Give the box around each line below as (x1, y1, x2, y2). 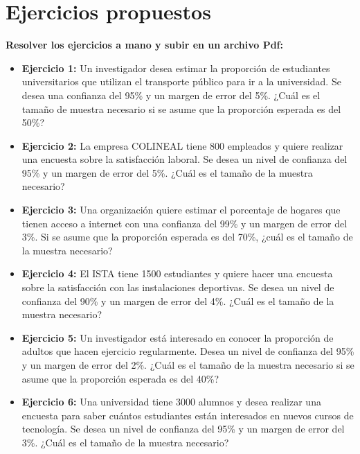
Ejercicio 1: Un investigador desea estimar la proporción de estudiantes (21, 60, 330, 75)
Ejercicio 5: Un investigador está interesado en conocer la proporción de (21, 330, 334, 344)
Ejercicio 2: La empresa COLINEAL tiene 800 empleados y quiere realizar (21, 138, 343, 152)
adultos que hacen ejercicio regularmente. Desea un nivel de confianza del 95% (21, 344, 354, 358)
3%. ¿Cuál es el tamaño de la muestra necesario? (21, 435, 229, 449)
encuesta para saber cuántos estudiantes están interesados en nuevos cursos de (21, 408, 354, 422)
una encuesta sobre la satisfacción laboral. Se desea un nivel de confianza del (21, 152, 348, 166)
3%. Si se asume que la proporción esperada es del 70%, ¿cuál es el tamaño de (21, 229, 353, 244)
